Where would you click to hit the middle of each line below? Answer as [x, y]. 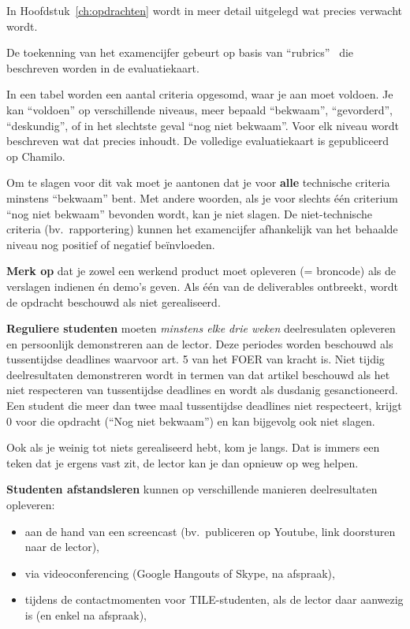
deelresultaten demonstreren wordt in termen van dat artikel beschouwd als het [198, 374]
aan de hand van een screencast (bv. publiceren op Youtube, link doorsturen [210, 531]
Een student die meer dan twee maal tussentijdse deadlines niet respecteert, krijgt [204, 406]
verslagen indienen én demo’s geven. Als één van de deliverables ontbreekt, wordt [203, 286]
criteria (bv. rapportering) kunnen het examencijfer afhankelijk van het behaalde [202, 229]
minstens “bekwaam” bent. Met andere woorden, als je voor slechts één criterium [202, 197]
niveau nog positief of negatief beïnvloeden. [111, 244]
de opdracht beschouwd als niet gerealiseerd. [114, 301]
